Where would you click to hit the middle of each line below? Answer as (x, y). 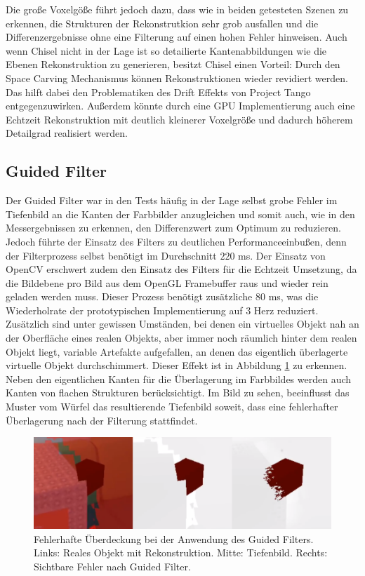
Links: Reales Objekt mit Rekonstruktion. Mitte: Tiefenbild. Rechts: (181, 552)
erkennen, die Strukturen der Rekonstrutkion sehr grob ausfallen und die (162, 23)
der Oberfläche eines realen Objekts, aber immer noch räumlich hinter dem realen (181, 338)
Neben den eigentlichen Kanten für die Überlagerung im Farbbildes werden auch (179, 379)
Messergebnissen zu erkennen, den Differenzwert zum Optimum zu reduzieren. (173, 228)
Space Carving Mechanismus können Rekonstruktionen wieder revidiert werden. (177, 78)
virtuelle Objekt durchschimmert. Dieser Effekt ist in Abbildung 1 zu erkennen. (177, 365)
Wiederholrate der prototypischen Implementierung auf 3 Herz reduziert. (162, 310)
